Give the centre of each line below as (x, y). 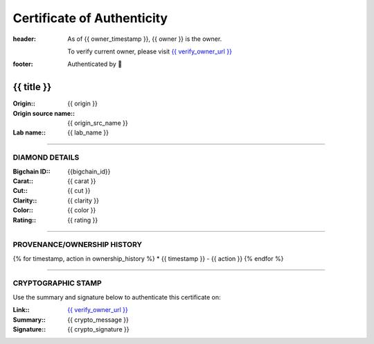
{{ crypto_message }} (98, 320)
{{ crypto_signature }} (98, 329)
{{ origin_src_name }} (98, 123)
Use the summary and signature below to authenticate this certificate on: (117, 297)
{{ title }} (32, 87)
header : (24, 39)
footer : (23, 64)
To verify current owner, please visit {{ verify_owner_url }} (150, 51)
